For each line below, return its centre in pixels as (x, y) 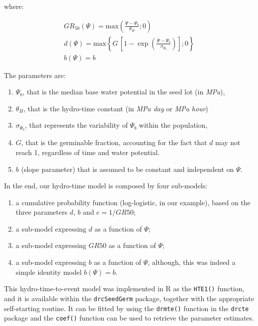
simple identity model (49, 272)
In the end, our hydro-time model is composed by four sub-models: (106, 186)
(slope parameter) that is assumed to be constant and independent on (128, 169)
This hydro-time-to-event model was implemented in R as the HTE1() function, (124, 288)
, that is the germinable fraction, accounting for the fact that (114, 142)
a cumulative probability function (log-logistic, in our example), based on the (133, 202)
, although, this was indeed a (192, 262)
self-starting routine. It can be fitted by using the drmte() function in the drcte (127, 308)
